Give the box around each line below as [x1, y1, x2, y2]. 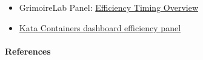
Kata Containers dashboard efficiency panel [19, 21, 181, 34]
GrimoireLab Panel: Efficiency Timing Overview [19, 1, 198, 13]
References [5, 44, 51, 57]
